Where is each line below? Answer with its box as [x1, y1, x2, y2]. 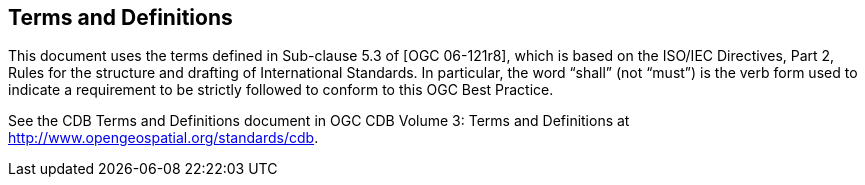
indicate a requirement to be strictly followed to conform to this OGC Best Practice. [8, 81, 554, 99]
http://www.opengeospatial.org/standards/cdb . [8, 129, 319, 147]
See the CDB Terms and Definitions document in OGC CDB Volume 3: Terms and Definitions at [8, 112, 630, 130]
